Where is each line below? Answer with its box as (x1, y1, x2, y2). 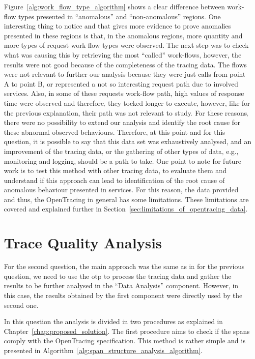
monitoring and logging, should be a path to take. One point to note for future (4, 155, 241, 166)
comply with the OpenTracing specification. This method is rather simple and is (4, 335, 246, 346)
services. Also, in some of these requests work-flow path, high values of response (4, 88, 244, 98)
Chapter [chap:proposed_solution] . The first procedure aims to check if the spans (4, 326, 250, 336)
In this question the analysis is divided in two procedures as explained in (4, 316, 223, 327)
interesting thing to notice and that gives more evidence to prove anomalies (4, 21, 231, 31)
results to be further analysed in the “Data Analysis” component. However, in (4, 280, 239, 291)
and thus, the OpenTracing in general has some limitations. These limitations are (4, 194, 249, 204)
